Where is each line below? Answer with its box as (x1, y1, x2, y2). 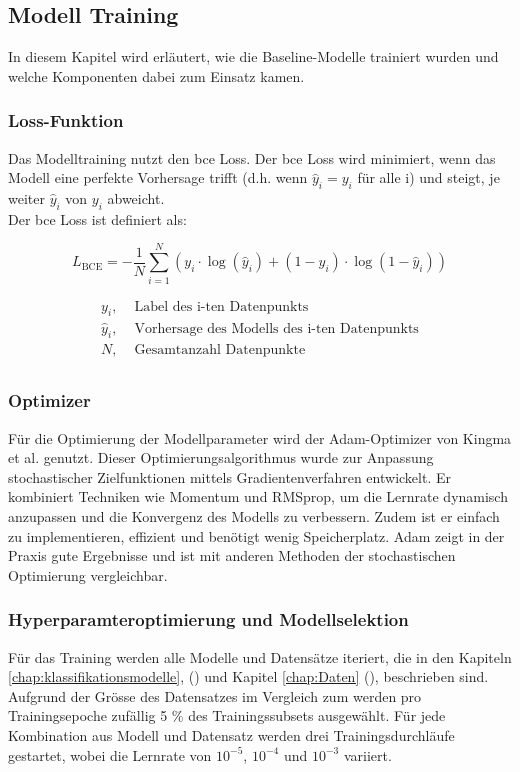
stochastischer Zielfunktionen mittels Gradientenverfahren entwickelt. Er (8, 466, 451, 487)
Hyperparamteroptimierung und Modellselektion (8, 607, 409, 632)
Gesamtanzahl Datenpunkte (134, 343, 306, 358)
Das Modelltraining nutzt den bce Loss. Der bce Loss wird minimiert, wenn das (8, 147, 496, 168)
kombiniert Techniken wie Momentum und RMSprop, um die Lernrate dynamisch (8, 486, 508, 507)
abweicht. (107, 188, 165, 208)
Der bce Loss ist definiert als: (8, 208, 187, 229)
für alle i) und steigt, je (357, 167, 500, 188)
